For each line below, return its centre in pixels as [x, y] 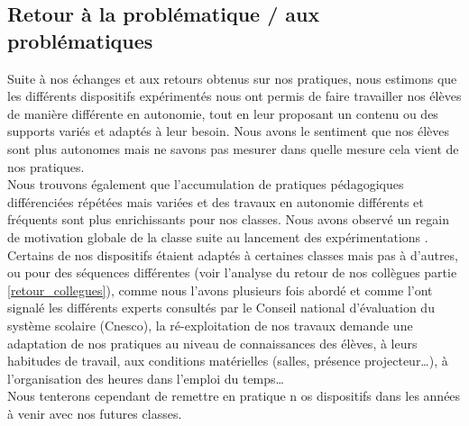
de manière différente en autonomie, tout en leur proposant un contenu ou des [223, 113]
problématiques [80, 40]
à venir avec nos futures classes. [95, 413]
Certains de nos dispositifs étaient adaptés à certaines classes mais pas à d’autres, [233, 254]
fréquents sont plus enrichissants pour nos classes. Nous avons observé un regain [228, 219]
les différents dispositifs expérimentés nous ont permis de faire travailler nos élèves [234, 96]
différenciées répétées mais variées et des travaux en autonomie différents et [216, 201]
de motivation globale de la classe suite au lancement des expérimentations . [218, 236]
